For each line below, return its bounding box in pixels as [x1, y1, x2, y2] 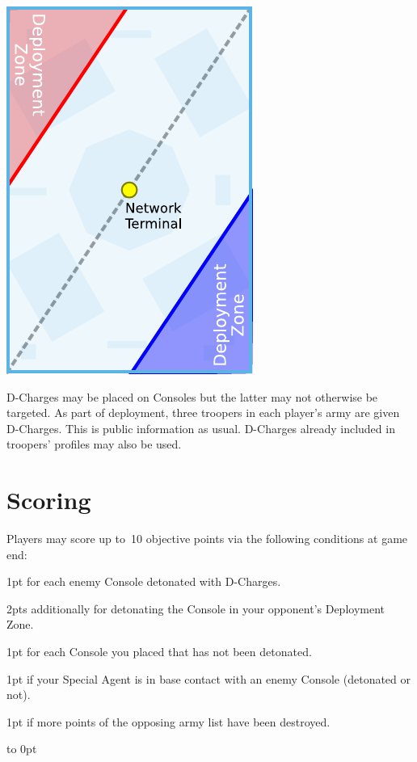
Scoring [6, 483, 91, 516]
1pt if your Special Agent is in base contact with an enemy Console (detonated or [6, 670, 411, 687]
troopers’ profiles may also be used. [6, 436, 182, 453]
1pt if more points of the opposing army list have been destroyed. [6, 713, 331, 730]
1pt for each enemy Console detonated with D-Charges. [6, 573, 281, 590]
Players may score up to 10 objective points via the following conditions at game [6, 530, 408, 547]
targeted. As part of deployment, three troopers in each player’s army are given [6, 404, 400, 421]
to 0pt [6, 740, 37, 757]
